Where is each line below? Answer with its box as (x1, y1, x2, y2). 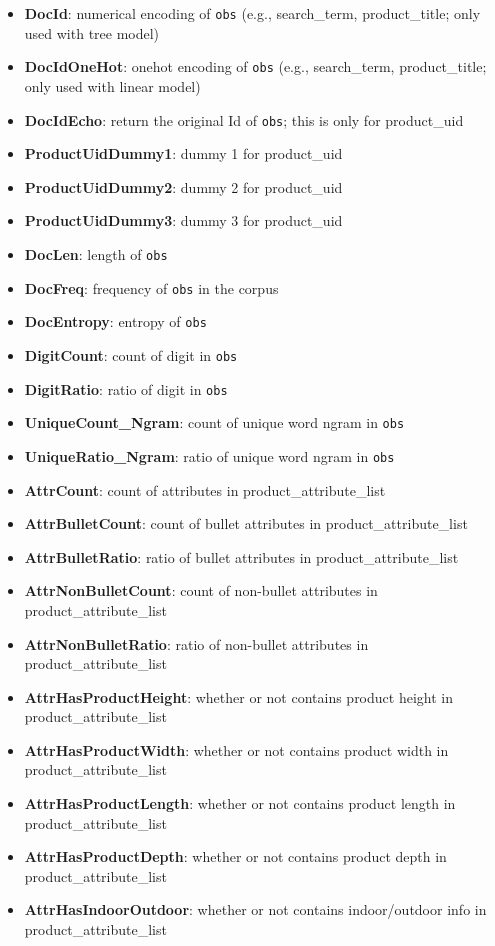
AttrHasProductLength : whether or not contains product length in (24, 793, 456, 814)
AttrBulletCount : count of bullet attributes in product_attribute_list (24, 513, 468, 534)
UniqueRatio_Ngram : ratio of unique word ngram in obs (24, 445, 395, 466)
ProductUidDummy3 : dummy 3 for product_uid (24, 210, 343, 231)
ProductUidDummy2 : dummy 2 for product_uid (24, 176, 343, 197)
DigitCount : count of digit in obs (24, 344, 238, 365)
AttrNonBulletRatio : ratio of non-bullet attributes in (24, 633, 369, 654)
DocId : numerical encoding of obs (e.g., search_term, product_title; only (24, 3, 481, 23)
